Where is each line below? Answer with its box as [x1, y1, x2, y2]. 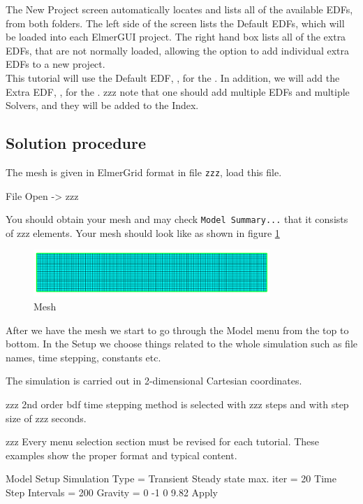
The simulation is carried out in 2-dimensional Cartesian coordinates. [6, 373, 302, 388]
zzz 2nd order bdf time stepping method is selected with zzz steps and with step [6, 396, 349, 411]
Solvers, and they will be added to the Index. [6, 98, 199, 113]
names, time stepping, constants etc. [6, 350, 161, 364]
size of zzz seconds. [6, 410, 87, 425]
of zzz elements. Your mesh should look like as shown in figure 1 [6, 225, 280, 240]
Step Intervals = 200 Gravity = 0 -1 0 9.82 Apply [6, 484, 218, 499]
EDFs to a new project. [6, 57, 105, 71]
